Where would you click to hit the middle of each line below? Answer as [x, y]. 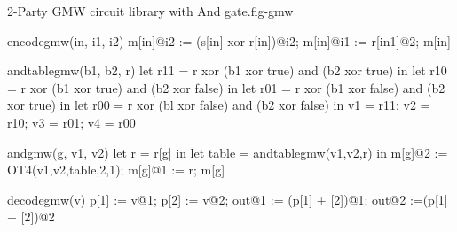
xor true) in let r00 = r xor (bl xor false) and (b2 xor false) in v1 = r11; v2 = [219, 105]
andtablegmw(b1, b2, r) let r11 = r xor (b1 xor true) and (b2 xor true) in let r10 [227, 70]
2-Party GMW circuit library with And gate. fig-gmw [150, 11]
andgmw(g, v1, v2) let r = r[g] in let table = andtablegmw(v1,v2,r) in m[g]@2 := [228, 152]
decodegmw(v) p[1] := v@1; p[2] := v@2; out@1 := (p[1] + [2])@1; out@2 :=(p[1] [228, 199]
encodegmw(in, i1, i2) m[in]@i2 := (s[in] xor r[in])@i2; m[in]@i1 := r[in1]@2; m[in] [229, 40]
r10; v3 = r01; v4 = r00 [71, 122]
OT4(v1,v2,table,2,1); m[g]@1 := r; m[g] [116, 170]
